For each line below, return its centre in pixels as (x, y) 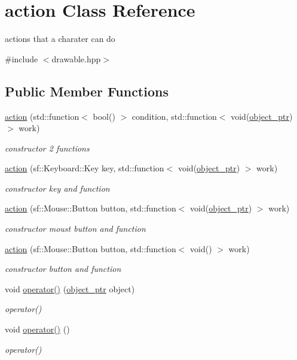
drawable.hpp (76, 58)
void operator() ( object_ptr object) (70, 288)
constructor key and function (57, 188)
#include (22, 58)
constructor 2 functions (47, 148)
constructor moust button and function (75, 229)
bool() (104, 116)
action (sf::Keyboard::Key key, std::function (85, 168)
